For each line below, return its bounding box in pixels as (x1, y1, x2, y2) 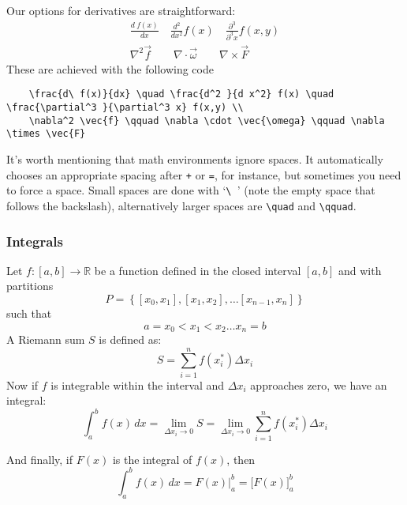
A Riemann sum (6, 331, 85, 348)
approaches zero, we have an (250, 376, 387, 393)
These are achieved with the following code (6, 60, 214, 77)
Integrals (6, 231, 63, 251)
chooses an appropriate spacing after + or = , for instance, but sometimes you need (6, 166, 401, 183)
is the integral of (112, 450, 192, 467)
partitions (6, 277, 54, 294)
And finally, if (6, 450, 73, 467)
